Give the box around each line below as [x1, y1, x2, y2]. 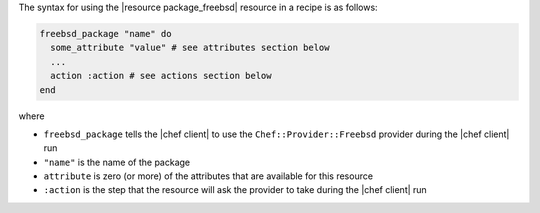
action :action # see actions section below [50, 70, 272, 82]
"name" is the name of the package [43, 156, 191, 168]
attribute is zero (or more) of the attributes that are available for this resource [43, 170, 374, 182]
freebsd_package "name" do [39, 28, 172, 39]
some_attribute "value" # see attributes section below [50, 42, 330, 54]
